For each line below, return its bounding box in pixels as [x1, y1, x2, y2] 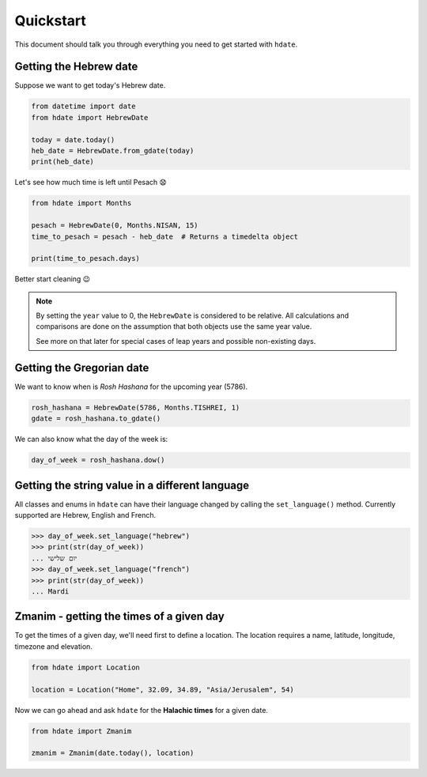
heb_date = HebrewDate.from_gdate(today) [31, 146, 195, 155]
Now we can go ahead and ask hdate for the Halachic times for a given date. [14, 705, 269, 715]
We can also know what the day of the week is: [14, 435, 168, 444]
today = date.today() [31, 135, 115, 144]
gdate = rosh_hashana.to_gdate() [31, 414, 161, 423]
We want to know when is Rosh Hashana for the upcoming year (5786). [14, 382, 248, 391]
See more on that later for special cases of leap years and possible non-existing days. [36, 336, 316, 345]
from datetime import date [31, 102, 136, 111]
